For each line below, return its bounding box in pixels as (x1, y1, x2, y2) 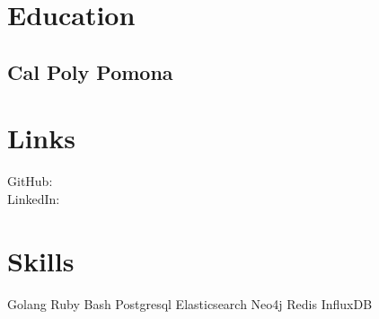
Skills (7, 242, 75, 279)
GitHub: (7, 172, 53, 191)
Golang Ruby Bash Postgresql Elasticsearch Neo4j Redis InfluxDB (7, 294, 373, 313)
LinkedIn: (7, 189, 60, 208)
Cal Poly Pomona (7, 58, 173, 85)
